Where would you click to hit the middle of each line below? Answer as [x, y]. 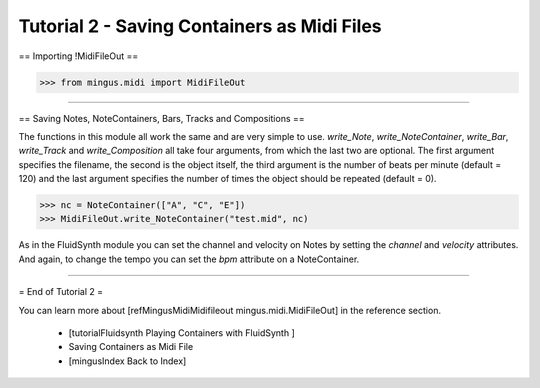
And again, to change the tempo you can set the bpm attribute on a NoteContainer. [189, 259]
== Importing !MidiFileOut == [78, 56]
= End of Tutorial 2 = [61, 292]
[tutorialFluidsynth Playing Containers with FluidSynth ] [181, 333]
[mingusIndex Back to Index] [127, 361]
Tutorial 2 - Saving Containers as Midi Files [200, 26]
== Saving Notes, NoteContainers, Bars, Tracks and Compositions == [161, 118]
